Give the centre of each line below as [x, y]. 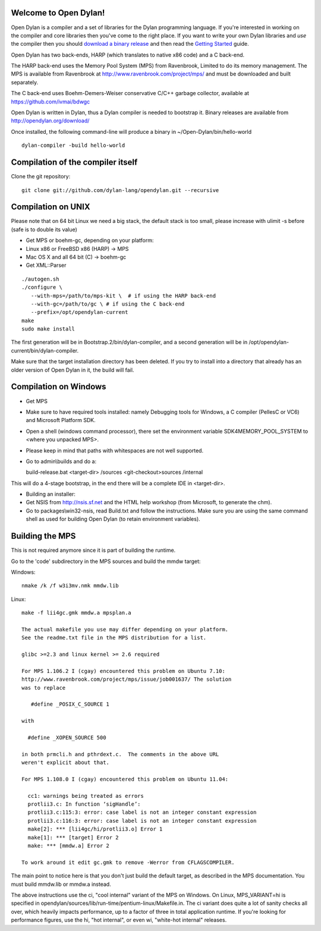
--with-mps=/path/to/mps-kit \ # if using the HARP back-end [123, 295]
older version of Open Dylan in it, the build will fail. [73, 370]
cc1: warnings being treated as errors [86, 796]
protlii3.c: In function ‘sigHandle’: [84, 804]
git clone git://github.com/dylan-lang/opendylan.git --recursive [120, 190]
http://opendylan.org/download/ [50, 121]
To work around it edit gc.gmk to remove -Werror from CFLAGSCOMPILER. [128, 862]
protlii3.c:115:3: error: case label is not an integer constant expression [142, 812]
